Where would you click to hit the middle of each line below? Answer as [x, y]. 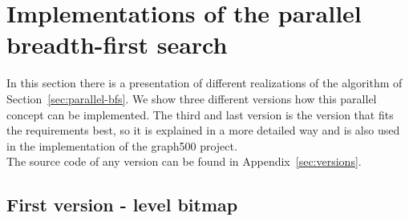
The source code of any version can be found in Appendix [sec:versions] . [184, 161]
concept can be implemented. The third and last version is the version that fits [200, 114]
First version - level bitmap [122, 205]
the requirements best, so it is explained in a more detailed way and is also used [203, 130]
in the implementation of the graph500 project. [122, 145]
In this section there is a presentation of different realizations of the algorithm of [204, 83]
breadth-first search [117, 44]
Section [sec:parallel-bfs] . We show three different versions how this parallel [192, 98]
